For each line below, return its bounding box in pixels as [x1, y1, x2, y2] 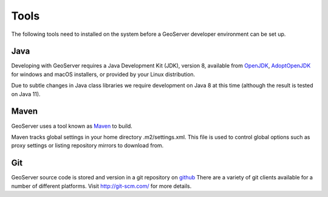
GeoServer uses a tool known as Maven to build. [11, 122, 133, 130]
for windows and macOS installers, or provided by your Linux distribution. [11, 71, 196, 78]
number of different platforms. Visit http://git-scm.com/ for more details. [11, 182, 192, 190]
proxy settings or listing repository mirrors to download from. [11, 142, 164, 149]
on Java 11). [11, 90, 41, 97]
